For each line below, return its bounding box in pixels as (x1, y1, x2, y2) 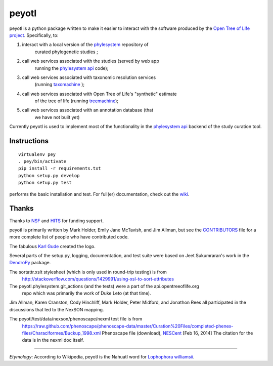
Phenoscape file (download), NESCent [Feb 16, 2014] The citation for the (102, 330, 253, 336)
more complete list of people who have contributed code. (9, 234, 129, 240)
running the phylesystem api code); (34, 65, 109, 71)
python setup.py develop (18, 173, 80, 178)
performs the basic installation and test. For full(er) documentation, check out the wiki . (9, 191, 190, 197)
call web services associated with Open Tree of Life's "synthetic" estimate (22, 91, 177, 97)
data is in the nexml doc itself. (22, 337, 84, 343)
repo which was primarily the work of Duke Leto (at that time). (22, 290, 151, 296)
